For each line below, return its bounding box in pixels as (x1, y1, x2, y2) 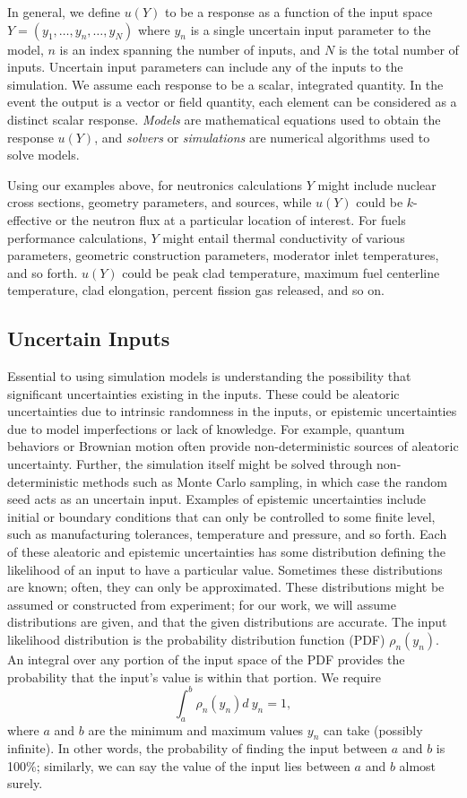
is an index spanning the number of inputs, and (59, 39, 321, 58)
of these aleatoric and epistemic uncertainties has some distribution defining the (7, 542, 446, 561)
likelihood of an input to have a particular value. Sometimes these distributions (7, 559, 443, 578)
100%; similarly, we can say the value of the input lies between (7, 756, 350, 775)
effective (7, 210, 52, 229)
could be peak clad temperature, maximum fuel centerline (122, 263, 440, 282)
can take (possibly (324, 720, 423, 739)
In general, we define (7, 3, 121, 21)
